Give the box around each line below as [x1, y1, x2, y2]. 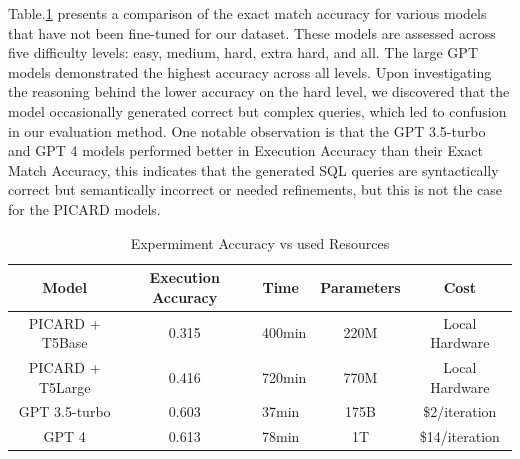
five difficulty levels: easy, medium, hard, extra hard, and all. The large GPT [8, 42, 479, 63]
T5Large [38, 376, 91, 397]
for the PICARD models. [8, 198, 161, 219]
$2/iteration [423, 401, 497, 422]
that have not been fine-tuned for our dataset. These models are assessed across [8, 22, 496, 43]
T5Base [41, 332, 88, 353]
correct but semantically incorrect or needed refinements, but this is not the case [8, 179, 503, 200]
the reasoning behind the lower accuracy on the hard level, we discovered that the [8, 81, 510, 102]
